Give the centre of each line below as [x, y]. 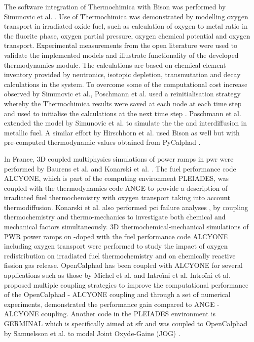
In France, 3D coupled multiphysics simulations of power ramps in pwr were [119, 158]
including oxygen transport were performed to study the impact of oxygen [116, 246]
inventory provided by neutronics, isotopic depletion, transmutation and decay [122, 74]
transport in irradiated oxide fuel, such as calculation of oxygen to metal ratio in [126, 26]
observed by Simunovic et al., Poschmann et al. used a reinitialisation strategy [122, 94]
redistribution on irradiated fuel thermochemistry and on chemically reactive [120, 255]
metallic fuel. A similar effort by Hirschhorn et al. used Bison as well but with [122, 132]
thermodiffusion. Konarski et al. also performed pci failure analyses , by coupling [126, 207]
